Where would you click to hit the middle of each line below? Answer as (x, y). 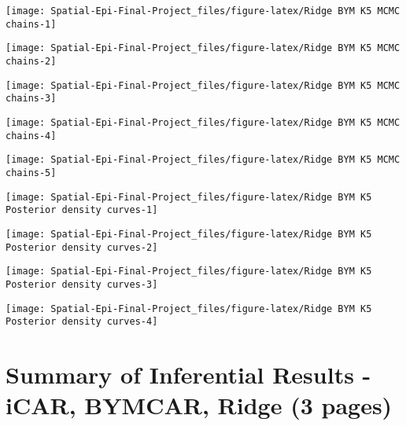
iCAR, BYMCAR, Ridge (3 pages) (199, 405)
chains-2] (31, 61)
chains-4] (31, 136)
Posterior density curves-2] (82, 247)
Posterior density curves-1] (82, 210)
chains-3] (31, 99)
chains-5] (31, 173)
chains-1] (31, 24)
